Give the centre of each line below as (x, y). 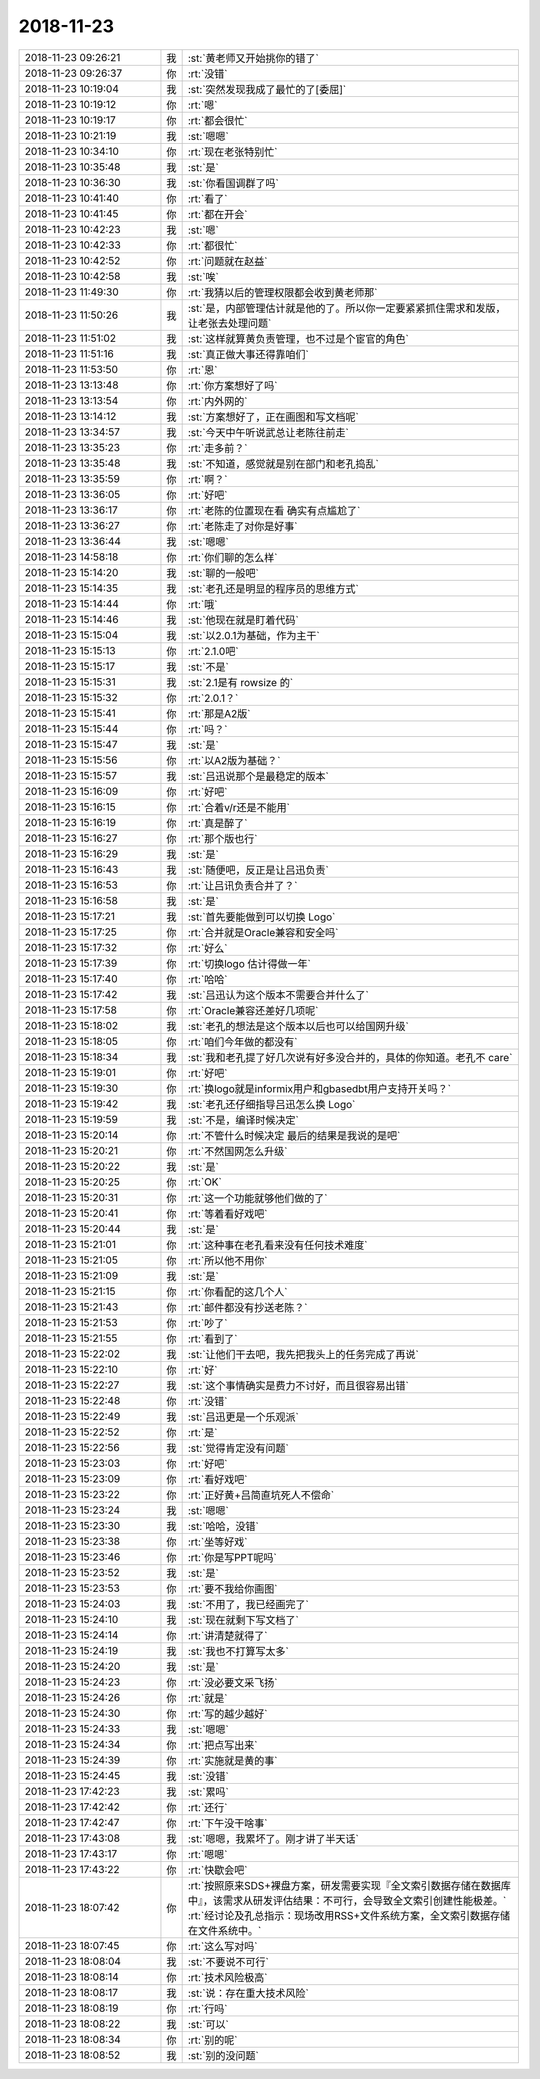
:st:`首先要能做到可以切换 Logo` (261, 917)
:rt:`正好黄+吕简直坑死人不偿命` (261, 1495)
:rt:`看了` (207, 198)
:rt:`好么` (207, 948)
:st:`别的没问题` (223, 2055)
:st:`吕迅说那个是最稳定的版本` (258, 776)
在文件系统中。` (224, 1930)
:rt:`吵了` (207, 1323)
